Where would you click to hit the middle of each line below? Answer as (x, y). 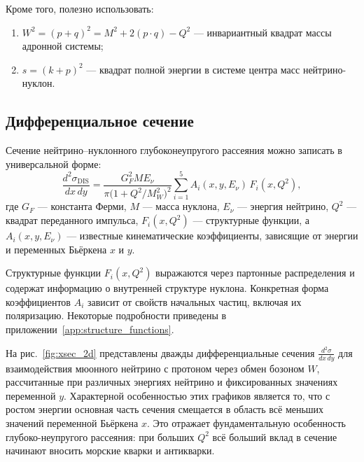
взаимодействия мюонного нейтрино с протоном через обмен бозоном (155, 368)
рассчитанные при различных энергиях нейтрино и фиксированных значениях (172, 382)
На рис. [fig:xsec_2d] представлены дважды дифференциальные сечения (160, 352)
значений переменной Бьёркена (72, 422)
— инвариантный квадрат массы (262, 32)
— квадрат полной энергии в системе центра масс (193, 69)
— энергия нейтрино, (283, 206)
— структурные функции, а (251, 220)
